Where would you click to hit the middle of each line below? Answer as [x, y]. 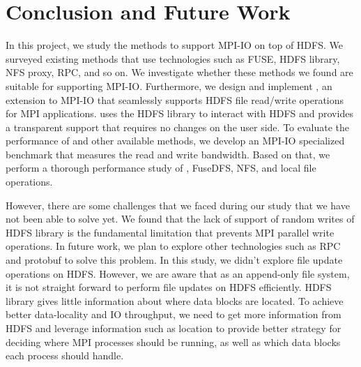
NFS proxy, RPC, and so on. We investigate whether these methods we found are [179, 72]
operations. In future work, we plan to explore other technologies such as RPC [173, 246]
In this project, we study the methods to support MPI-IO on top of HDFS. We [174, 45]
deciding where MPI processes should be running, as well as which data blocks [173, 342]
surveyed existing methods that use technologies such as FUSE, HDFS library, [173, 58]
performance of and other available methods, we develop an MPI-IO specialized [175, 141]
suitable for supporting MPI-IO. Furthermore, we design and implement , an [169, 85]
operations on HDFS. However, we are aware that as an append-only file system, [178, 273]
